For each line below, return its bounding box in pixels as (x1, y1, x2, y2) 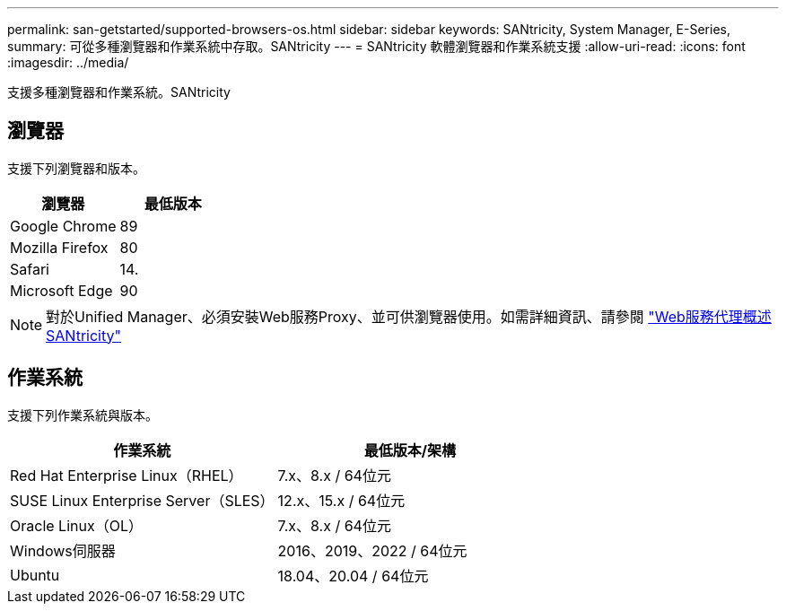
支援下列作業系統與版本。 (7, 406, 158, 423)
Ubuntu (10, 565, 60, 584)
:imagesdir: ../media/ (7, 55, 129, 70)
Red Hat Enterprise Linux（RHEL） (10, 466, 243, 484)
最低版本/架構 (363, 441, 457, 459)
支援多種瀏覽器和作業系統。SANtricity (7, 84, 231, 100)
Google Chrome (10, 216, 117, 235)
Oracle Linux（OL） (10, 516, 143, 535)
